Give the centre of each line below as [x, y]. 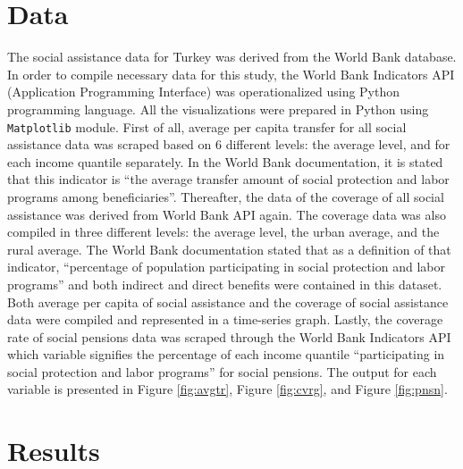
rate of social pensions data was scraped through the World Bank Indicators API [229, 336]
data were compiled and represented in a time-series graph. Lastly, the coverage [225, 319]
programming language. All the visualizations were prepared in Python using [218, 109]
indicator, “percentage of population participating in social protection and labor [226, 267]
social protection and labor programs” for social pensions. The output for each [222, 371]
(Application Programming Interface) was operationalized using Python [204, 92]
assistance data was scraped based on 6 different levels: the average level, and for [229, 144]
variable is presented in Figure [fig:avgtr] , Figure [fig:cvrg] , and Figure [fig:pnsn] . [227, 389]
